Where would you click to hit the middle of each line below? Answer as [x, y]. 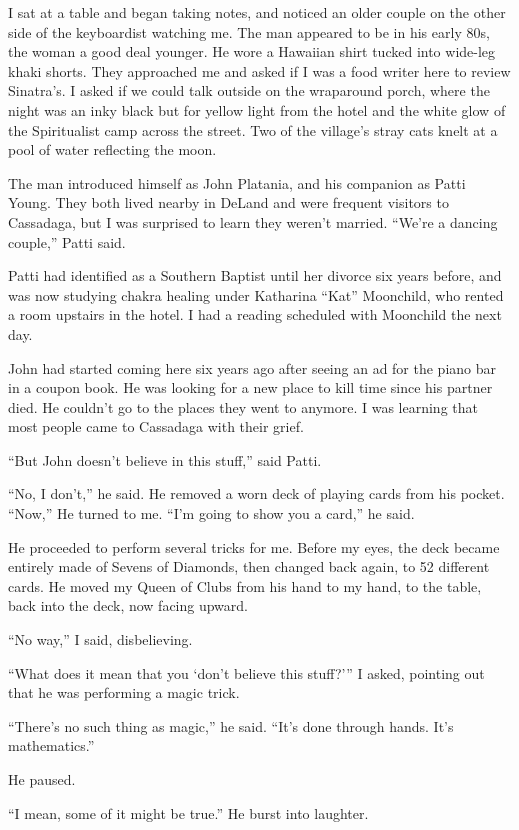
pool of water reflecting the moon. [112, 149]
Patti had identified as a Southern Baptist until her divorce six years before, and [255, 275]
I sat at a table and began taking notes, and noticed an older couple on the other [257, 12]
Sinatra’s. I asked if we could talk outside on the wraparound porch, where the [249, 90]
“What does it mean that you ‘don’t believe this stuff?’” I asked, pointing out [246, 672]
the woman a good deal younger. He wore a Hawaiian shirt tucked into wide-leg [252, 51]
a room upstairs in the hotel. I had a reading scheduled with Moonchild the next [255, 314]
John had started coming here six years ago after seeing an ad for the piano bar [252, 367]
